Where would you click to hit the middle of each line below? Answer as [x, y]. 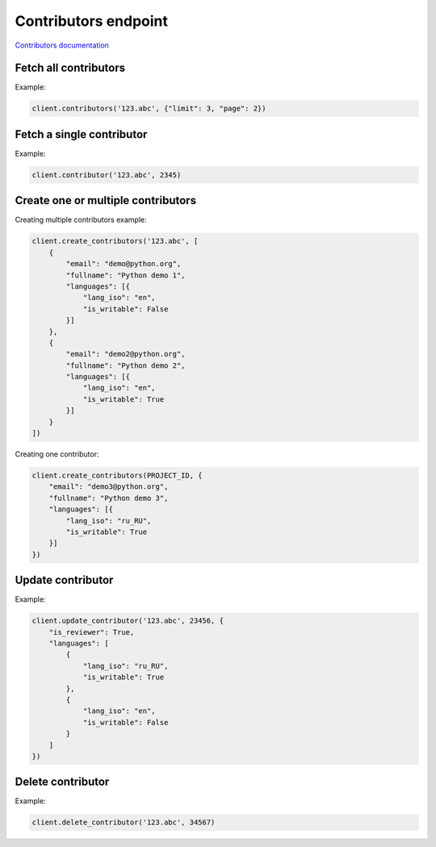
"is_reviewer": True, [92, 632]
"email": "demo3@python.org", [109, 487]
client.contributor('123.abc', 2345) [107, 175]
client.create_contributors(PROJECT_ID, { [117, 476]
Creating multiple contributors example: [81, 220]
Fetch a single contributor [81, 134]
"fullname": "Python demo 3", [109, 498]
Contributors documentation [62, 45]
